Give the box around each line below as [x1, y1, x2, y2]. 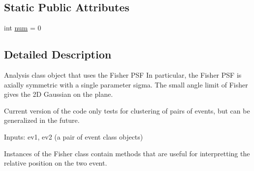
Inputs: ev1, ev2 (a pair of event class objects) [4, 131, 143, 142]
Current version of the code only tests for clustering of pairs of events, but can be [4, 105, 250, 115]
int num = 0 [4, 23, 41, 33]
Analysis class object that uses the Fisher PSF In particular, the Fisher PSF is [4, 70, 242, 80]
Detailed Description [4, 47, 112, 62]
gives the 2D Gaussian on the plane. [4, 89, 113, 99]
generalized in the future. [4, 115, 80, 125]
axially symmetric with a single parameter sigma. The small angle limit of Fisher [4, 79, 248, 89]
